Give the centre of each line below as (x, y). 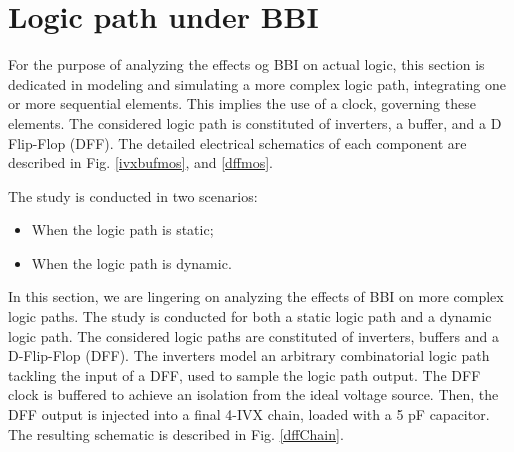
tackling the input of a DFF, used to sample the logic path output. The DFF (244, 374)
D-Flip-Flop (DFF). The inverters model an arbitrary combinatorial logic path (249, 355)
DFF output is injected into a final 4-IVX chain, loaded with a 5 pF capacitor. (249, 414)
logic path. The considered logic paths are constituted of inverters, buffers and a (253, 335)
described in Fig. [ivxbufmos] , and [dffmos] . (141, 162)
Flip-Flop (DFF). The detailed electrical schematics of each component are (237, 142)
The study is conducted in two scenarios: (133, 195)
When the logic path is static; (122, 229)
